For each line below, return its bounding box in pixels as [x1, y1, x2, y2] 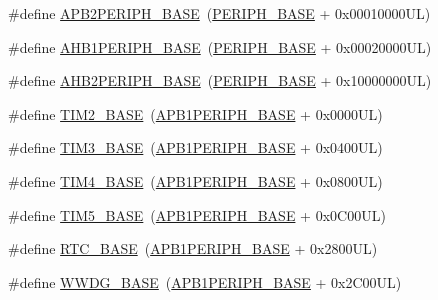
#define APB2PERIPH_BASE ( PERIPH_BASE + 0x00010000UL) [8, 3, 431, 23]
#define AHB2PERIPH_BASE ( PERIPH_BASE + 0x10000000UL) [8, 70, 432, 91]
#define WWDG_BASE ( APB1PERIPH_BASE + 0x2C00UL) [8, 271, 402, 292]
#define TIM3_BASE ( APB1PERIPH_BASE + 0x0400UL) [8, 137, 383, 158]
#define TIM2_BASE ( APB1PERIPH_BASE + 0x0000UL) [8, 103, 383, 124]
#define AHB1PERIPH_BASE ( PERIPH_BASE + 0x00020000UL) [8, 36, 432, 57]
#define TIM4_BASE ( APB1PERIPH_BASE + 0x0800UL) [8, 170, 383, 191]
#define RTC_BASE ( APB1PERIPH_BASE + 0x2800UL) [8, 238, 378, 259]
